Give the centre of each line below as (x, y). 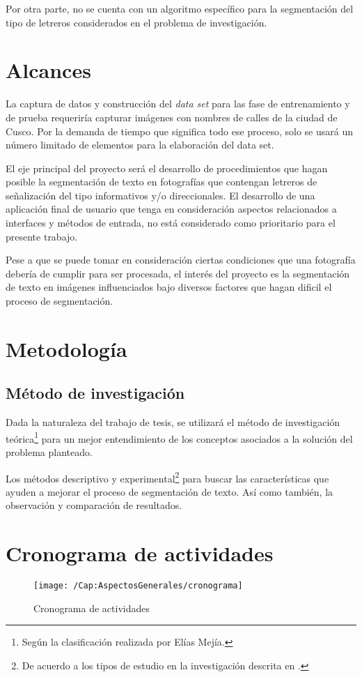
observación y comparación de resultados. (94, 505)
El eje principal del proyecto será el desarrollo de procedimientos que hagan (167, 168)
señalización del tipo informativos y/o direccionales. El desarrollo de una (160, 195)
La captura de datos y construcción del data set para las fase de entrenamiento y (178, 104)
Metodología (66, 348)
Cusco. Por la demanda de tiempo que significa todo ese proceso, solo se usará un (179, 131)
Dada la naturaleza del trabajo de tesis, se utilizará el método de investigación (173, 422)
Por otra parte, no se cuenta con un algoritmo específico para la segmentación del (180, 8)
